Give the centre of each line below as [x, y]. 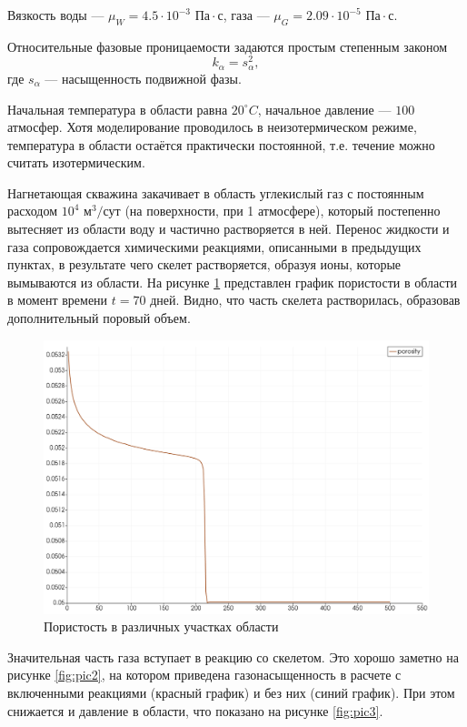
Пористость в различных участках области [161, 626]
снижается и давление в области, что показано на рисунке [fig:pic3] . [195, 710]
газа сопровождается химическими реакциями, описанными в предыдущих [214, 246]
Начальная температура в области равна [118, 109]
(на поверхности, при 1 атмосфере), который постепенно [283, 211]
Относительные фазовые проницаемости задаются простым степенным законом [228, 46]
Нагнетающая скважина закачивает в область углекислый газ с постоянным [216, 192]
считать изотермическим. [76, 162]
